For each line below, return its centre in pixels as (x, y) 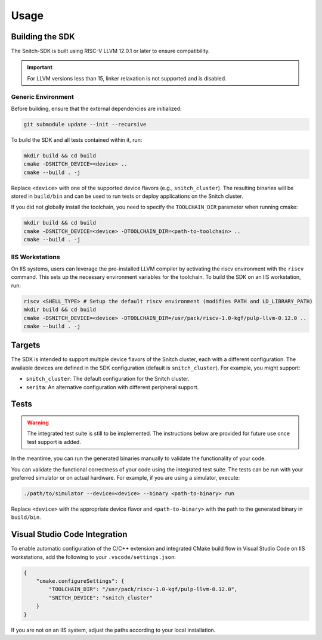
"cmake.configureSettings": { (80, 581)
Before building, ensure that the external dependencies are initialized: (96, 108)
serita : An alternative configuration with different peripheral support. (112, 387)
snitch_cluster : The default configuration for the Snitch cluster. (108, 379)
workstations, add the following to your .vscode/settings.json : (93, 557)
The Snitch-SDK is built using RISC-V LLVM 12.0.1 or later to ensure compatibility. (110, 51)
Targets (26, 345)
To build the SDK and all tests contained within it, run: (77, 139)
